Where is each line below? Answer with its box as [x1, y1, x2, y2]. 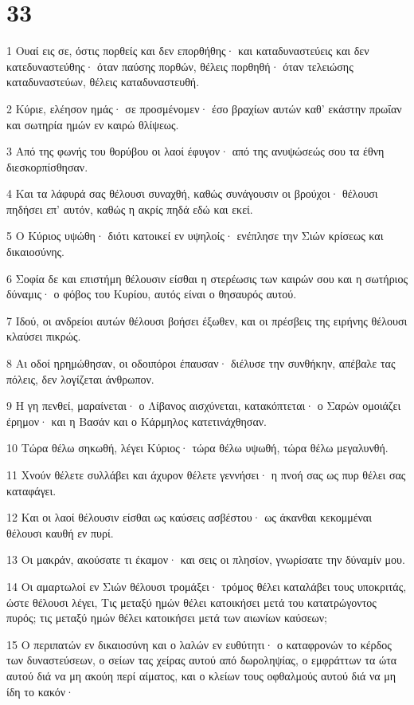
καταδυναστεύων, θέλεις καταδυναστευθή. [6, 73, 200, 90]
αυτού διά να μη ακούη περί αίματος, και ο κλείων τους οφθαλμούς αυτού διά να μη [6, 667, 396, 683]
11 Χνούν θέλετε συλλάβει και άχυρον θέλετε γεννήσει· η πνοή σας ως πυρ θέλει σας [6, 467, 406, 482]
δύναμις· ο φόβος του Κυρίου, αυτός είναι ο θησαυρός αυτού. [6, 286, 297, 302]
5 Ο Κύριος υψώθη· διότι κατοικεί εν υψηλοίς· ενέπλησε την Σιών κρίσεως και [6, 227, 384, 244]
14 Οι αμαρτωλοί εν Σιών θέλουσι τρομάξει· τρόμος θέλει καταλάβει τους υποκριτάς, [6, 577, 407, 594]
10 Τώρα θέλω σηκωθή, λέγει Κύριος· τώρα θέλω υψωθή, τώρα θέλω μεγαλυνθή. [6, 439, 389, 456]
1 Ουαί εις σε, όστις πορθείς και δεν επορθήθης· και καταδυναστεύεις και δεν [6, 42, 369, 59]
